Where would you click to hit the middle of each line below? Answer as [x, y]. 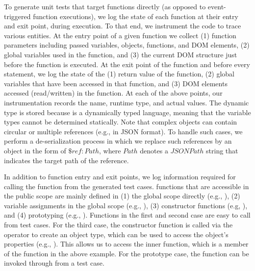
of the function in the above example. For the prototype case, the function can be [127, 253]
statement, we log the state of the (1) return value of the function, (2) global [119, 74]
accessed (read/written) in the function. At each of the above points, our [113, 93]
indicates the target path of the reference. [66, 160]
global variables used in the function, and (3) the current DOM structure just [121, 54]
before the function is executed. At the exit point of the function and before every [127, 64]
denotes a [154, 150]
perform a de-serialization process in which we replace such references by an [118, 141]
